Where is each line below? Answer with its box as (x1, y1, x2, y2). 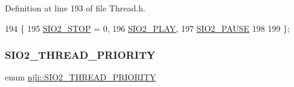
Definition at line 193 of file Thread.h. (5, 2, 145, 14)
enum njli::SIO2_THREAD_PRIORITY (5, 71, 156, 83)
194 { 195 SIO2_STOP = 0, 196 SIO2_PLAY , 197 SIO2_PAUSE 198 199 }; (5, 22, 290, 34)
